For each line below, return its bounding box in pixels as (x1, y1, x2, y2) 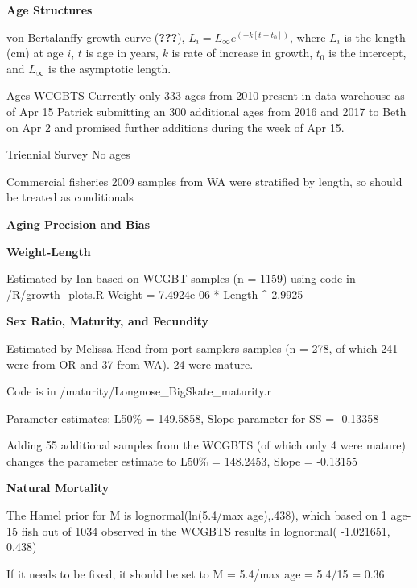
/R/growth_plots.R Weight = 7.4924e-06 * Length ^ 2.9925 (6, 285, 303, 302)
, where (290, 28, 326, 45)
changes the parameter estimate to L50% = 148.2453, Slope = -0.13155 (6, 452, 357, 469)
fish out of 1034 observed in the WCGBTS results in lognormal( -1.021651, (21, 522, 390, 539)
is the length (344, 28, 406, 45)
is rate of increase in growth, (171, 44, 313, 61)
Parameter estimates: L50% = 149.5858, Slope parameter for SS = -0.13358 (6, 409, 379, 426)
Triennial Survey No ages (6, 146, 130, 163)
